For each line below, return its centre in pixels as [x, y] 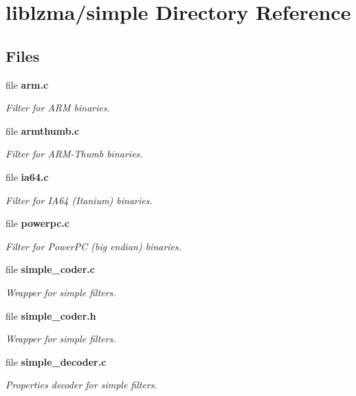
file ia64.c [27, 176]
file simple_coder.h [51, 315]
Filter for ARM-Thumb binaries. [74, 154]
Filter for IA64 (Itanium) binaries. [79, 200]
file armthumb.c [43, 130]
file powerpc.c [37, 223]
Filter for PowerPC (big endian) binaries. [94, 246]
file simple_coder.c [50, 269]
